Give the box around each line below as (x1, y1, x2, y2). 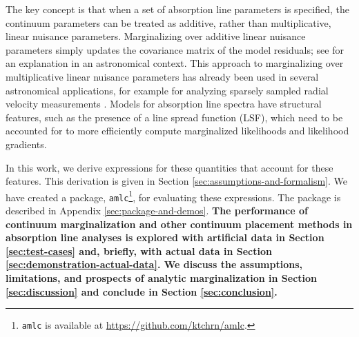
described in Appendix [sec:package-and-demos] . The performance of (6, 203, 308, 218)
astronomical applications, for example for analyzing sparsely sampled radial (6, 83, 329, 97)
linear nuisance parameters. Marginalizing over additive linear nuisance (6, 29, 306, 43)
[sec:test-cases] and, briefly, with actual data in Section (6, 243, 272, 258)
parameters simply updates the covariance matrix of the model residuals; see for (6, 42, 344, 57)
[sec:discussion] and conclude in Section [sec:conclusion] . (6, 284, 278, 298)
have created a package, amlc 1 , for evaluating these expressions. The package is (6, 187, 341, 204)
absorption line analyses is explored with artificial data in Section (6, 230, 324, 245)
